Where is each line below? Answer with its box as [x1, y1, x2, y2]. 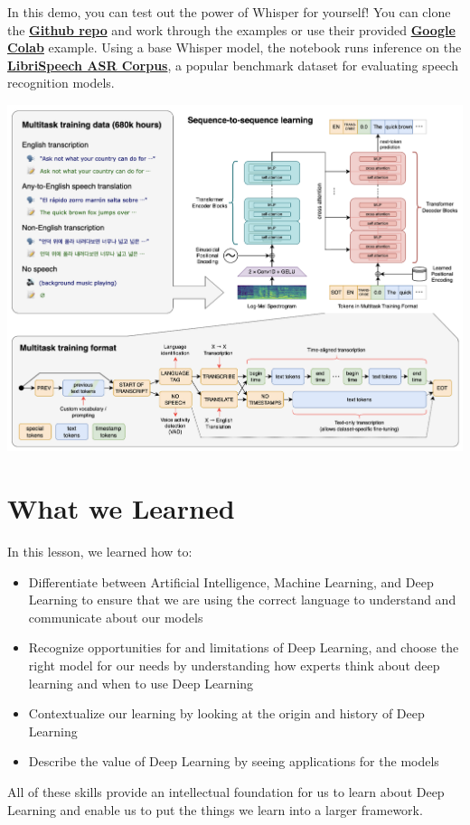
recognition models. [7, 73, 115, 92]
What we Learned [7, 490, 235, 527]
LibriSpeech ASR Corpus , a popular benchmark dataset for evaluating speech [7, 55, 458, 74]
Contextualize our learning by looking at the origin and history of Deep [28, 704, 425, 723]
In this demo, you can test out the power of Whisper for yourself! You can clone [7, 3, 451, 21]
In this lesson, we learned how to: [7, 541, 193, 560]
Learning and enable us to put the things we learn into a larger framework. [7, 800, 423, 819]
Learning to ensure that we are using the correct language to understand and [28, 590, 456, 609]
